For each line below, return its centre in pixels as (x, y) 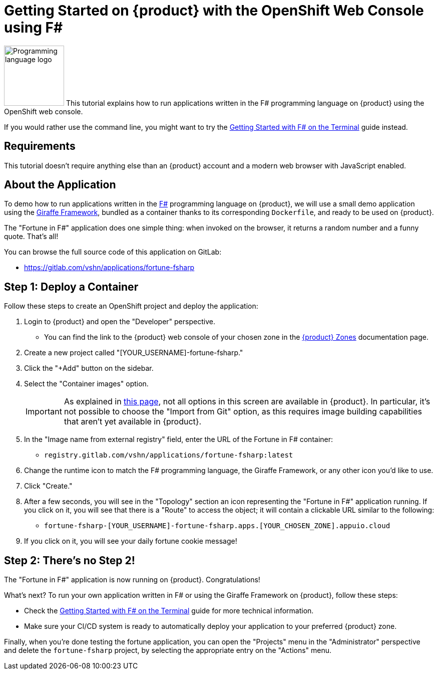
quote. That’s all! (31, 237)
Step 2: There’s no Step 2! (70, 560)
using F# (34, 28)
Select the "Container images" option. (86, 384)
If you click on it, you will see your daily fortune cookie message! (131, 541)
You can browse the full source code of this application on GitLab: (113, 252)
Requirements (40, 146)
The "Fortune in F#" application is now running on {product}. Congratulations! (132, 580)
